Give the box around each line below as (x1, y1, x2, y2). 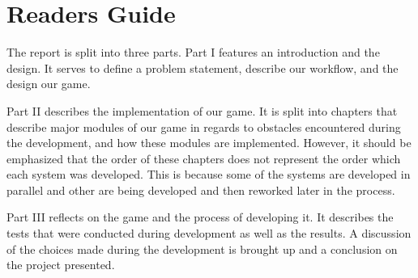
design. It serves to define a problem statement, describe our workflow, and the (6, 59, 399, 76)
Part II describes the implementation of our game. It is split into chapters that (6, 102, 398, 119)
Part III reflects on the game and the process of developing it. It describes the (6, 208, 394, 225)
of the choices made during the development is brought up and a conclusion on (6, 240, 398, 257)
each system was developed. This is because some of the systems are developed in (6, 166, 411, 183)
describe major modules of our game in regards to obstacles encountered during (6, 118, 401, 135)
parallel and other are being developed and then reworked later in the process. (6, 181, 395, 198)
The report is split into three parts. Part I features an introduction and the (6, 44, 380, 61)
